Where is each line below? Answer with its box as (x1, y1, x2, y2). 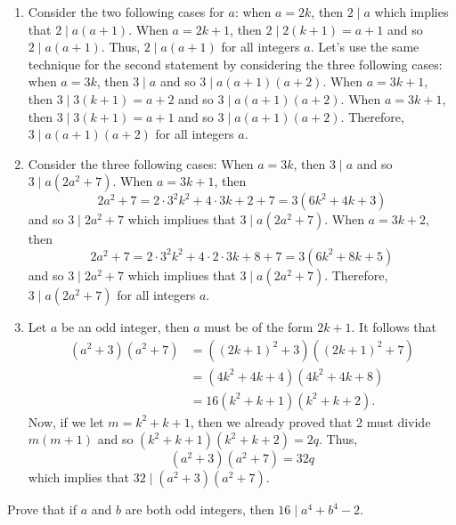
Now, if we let (28, 412, 104, 431)
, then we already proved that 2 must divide (190, 412, 431, 431)
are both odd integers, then (125, 500, 274, 519)
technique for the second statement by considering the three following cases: (28, 54, 443, 73)
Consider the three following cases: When (28, 154, 254, 173)
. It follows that (351, 317, 436, 335)
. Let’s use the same (310, 37, 419, 56)
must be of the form (204, 317, 313, 335)
